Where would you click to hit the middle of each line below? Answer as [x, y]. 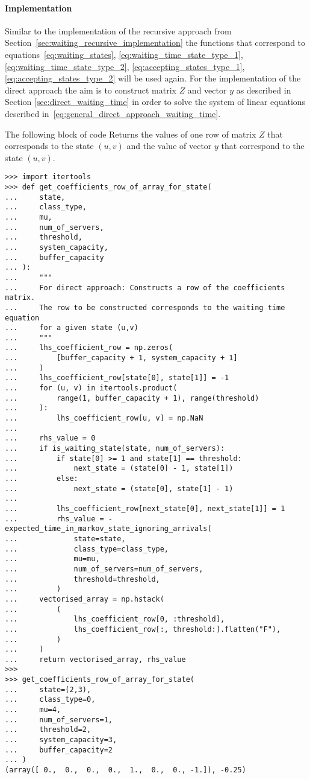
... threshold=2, [48, 730]
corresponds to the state [49, 146]
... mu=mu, [52, 559]
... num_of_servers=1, [59, 720]
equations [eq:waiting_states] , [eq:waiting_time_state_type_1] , [124, 54]
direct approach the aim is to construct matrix [91, 90]
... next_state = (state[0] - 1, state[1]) [119, 469]
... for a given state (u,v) [72, 328]
